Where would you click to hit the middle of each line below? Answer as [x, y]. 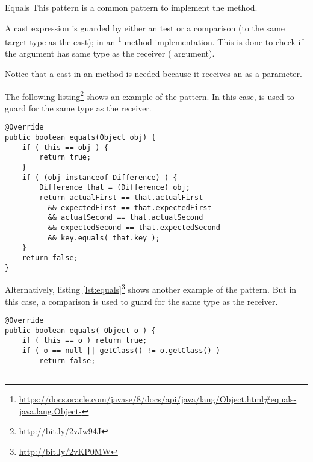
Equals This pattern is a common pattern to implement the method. [131, 7]
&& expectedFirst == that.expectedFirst [130, 208]
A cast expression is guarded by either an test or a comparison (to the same [145, 27]
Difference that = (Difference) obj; [115, 188]
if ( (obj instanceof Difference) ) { [100, 177]
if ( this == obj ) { [65, 147]
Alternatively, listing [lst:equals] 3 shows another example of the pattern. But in [151, 288]
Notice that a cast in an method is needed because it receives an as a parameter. [153, 74]
